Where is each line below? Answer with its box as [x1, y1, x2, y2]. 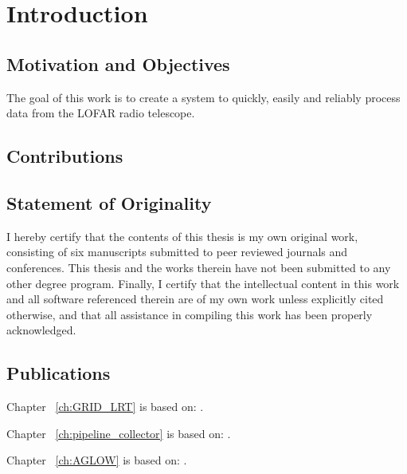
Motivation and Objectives [6, 51, 230, 76]
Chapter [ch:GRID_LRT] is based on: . [6, 398, 204, 415]
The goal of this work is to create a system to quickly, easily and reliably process [6, 89, 401, 105]
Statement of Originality [6, 190, 212, 215]
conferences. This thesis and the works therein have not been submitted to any [6, 259, 391, 275]
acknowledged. [6, 322, 76, 338]
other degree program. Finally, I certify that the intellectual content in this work [6, 275, 400, 291]
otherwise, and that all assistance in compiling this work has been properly [6, 306, 373, 322]
